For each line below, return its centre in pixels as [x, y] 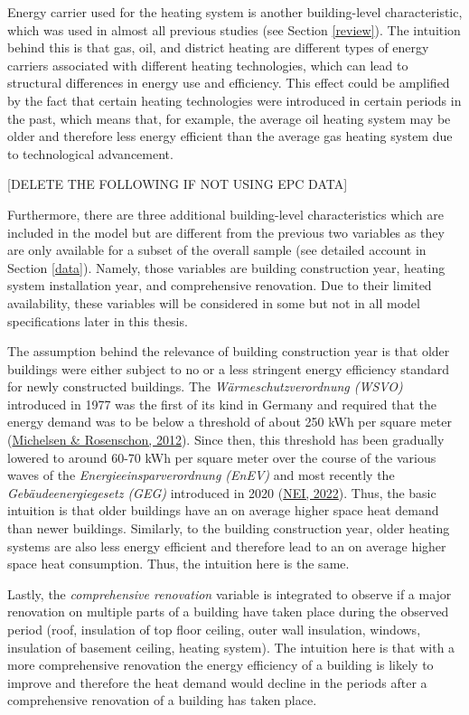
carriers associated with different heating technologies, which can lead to [208, 65]
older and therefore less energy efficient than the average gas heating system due [230, 136]
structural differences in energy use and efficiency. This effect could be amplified [229, 83]
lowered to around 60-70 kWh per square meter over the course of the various [222, 457]
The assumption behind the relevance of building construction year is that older [229, 351]
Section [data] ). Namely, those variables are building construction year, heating [226, 267]
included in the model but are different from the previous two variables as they [226, 232]
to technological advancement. [90, 153]
